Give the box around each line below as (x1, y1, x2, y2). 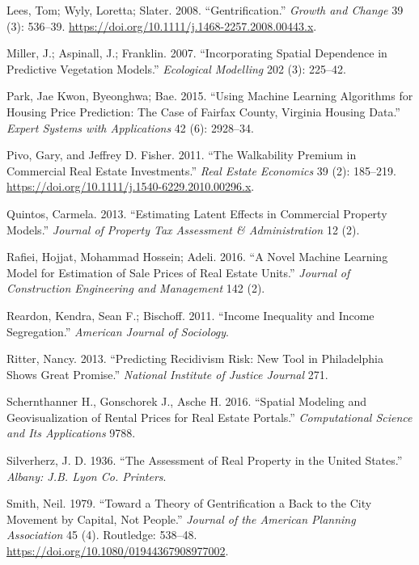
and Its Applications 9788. (6, 424, 136, 441)
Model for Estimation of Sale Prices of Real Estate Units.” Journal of (6, 264, 350, 280)
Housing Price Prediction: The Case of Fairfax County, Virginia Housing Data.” (6, 103, 400, 120)
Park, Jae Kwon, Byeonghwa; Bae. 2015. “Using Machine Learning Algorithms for (6, 87, 413, 104)
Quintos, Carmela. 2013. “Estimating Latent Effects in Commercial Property (6, 204, 387, 221)
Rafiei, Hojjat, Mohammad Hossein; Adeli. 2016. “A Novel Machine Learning (6, 248, 388, 265)
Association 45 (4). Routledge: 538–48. (6, 526, 197, 543)
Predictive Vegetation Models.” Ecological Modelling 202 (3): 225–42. (6, 60, 346, 77)
